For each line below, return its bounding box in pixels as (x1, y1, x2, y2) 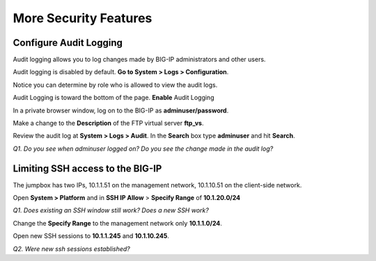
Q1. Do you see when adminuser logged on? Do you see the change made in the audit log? (13, 144, 274, 153)
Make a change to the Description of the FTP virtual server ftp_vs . (13, 119, 204, 128)
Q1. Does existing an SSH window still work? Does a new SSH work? (13, 206, 209, 214)
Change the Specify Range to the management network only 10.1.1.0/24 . (13, 219, 223, 227)
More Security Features (13, 10, 152, 26)
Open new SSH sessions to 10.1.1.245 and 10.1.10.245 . (13, 232, 170, 240)
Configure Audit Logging (13, 37, 123, 49)
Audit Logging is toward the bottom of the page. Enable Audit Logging (13, 94, 214, 102)
